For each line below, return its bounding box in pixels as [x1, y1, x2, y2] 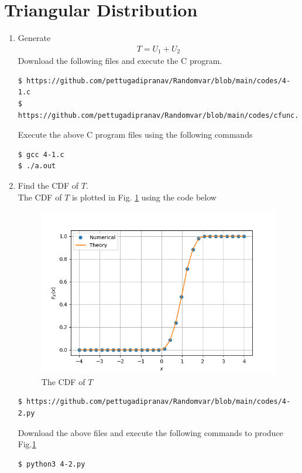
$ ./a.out [18, 162, 56, 171]
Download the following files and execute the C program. [18, 55, 222, 67]
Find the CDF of [18, 179, 79, 191]
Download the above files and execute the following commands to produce [18, 426, 283, 438]
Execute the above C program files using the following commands [18, 128, 253, 141]
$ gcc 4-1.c [18, 150, 64, 159]
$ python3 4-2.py [18, 460, 85, 468]
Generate [18, 32, 51, 44]
